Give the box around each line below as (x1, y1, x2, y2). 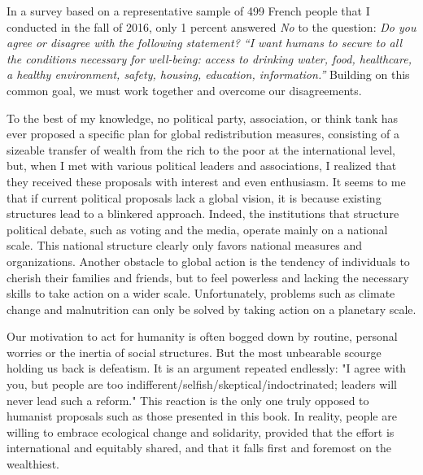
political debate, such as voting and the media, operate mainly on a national (7, 220, 388, 237)
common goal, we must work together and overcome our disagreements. (7, 81, 362, 98)
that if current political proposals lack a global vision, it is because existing (7, 189, 382, 206)
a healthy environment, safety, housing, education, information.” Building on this (7, 66, 410, 83)
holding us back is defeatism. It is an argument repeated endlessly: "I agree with (7, 360, 407, 377)
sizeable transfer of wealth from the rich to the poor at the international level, (7, 141, 395, 158)
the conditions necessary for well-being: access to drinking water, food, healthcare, (7, 50, 412, 67)
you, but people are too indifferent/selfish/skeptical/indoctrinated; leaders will (7, 376, 398, 393)
